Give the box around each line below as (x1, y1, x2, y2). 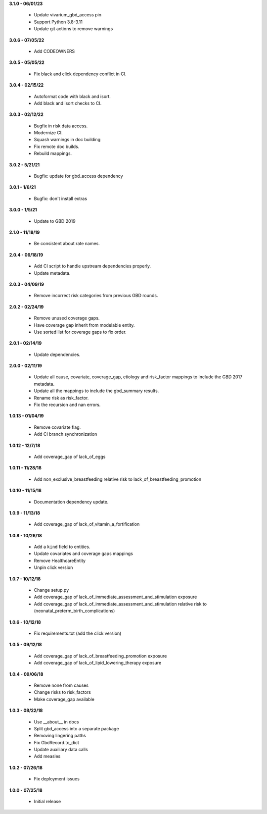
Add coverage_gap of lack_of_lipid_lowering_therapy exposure (34, 660, 162, 666)
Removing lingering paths (34, 733, 86, 739)
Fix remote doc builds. (34, 144, 80, 150)
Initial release (34, 799, 61, 805)
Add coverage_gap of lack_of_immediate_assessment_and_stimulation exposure (34, 594, 197, 600)
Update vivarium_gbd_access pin (34, 12, 101, 18)
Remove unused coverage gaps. (34, 315, 100, 321)
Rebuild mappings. (34, 151, 72, 156)
